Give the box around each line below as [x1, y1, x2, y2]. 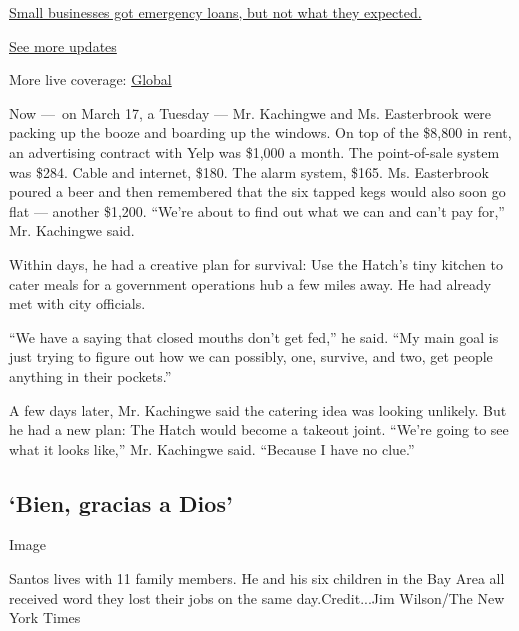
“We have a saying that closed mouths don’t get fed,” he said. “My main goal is [9, 326, 499, 347]
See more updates [9, 35, 117, 56]
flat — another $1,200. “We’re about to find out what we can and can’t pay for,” [9, 200, 505, 221]
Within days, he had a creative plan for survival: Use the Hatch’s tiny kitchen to [9, 253, 503, 274]
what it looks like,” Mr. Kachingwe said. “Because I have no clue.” [9, 438, 415, 459]
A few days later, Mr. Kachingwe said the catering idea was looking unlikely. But [9, 399, 507, 420]
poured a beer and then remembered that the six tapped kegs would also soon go [9, 181, 506, 202]
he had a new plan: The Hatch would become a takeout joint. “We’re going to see [9, 419, 509, 440]
